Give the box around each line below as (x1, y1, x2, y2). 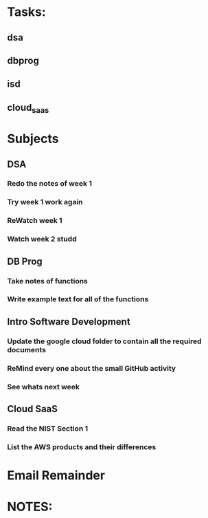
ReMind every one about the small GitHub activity (7, 363, 176, 373)
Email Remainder (7, 468, 105, 484)
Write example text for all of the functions (7, 294, 149, 304)
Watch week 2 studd (7, 235, 77, 244)
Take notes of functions (7, 276, 88, 285)
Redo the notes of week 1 (7, 179, 93, 188)
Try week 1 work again (7, 197, 84, 207)
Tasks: (7, 4, 46, 20)
